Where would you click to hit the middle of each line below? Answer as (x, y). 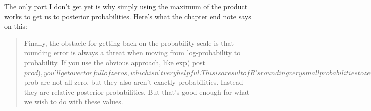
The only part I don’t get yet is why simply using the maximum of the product (126, 6)
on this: (16, 26)
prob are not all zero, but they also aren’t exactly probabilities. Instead (133, 82)
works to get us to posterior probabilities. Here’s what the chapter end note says (128, 16)
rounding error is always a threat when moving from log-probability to (132, 53)
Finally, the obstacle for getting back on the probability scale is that (129, 43)
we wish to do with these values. (73, 102)
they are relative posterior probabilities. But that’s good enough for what (137, 92)
